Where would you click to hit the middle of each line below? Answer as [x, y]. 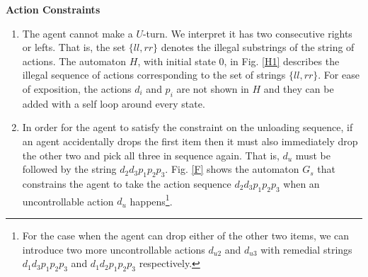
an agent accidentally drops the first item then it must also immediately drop [190, 141]
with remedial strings [306, 249]
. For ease [339, 75]
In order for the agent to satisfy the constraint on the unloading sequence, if [188, 127]
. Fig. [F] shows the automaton [232, 169]
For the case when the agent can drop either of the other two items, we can [186, 235]
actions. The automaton [74, 61]
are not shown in [213, 88]
